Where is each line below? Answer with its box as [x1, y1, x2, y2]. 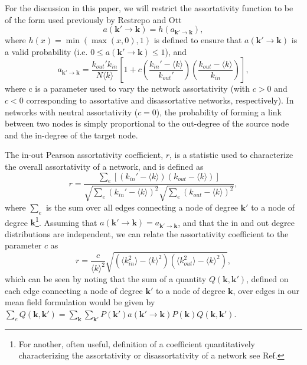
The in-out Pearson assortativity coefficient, [5, 148, 164, 161]
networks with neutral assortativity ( [5, 105, 138, 118]
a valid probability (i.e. [5, 45, 88, 57]
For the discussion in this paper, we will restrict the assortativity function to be [5, 2, 293, 14]
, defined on [246, 273, 289, 285]
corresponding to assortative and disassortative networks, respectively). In [26, 93, 294, 106]
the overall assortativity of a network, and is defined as [5, 160, 204, 172]
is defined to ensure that [153, 34, 242, 46]
